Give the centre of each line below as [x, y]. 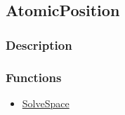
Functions [34, 77]
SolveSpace [46, 103]
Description [39, 45]
